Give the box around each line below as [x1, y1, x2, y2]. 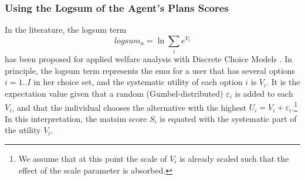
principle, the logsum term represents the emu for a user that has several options [5, 64, 296, 76]
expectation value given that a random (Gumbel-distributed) [5, 87, 223, 99]
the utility [5, 124, 41, 136]
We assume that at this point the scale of [18, 152, 167, 164]
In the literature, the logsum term [5, 23, 127, 36]
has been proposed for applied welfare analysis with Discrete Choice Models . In [5, 53, 293, 65]
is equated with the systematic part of [160, 112, 297, 124]
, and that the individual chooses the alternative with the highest [12, 101, 247, 113]
